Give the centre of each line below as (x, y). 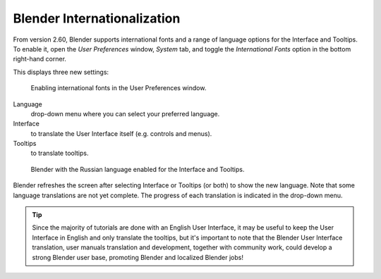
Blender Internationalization (97, 18)
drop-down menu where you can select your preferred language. (125, 113)
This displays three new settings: (61, 72)
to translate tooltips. (60, 153)
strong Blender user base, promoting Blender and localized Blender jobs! (138, 257)
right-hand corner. (40, 59)
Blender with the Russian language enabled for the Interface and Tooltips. (138, 169)
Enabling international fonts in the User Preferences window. (119, 88)
